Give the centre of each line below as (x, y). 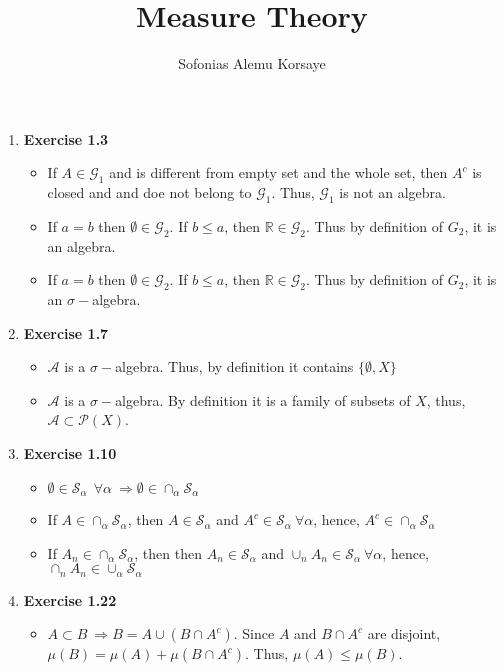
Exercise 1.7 (66, 332)
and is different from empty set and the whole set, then (278, 172)
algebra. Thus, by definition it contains (234, 366)
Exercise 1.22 (70, 599)
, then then (168, 552)
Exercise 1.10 (70, 453)
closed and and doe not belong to (149, 192)
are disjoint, (404, 633)
